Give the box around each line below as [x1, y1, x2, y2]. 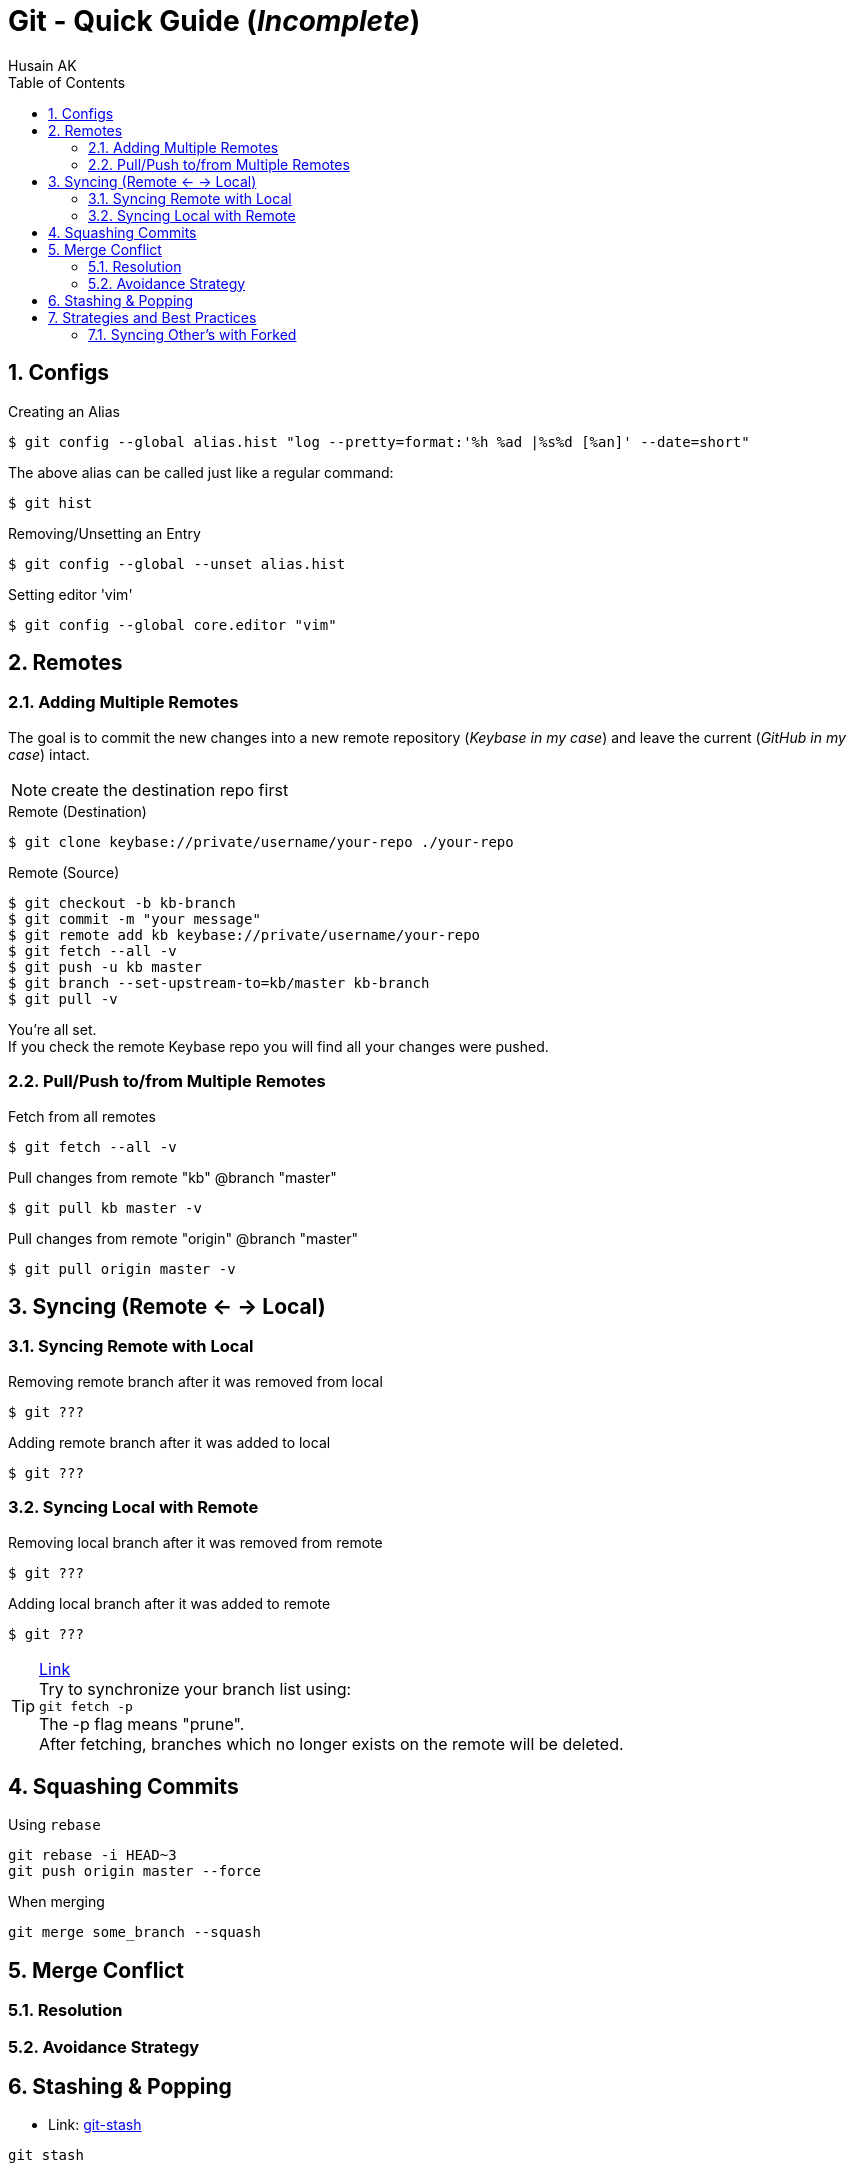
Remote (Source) [8, 863, 120, 881]
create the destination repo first [51, 779, 289, 800]
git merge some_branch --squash [8, 1924, 261, 1941]
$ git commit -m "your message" [8, 910, 261, 927]
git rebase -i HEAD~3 [8, 1847, 177, 1864]
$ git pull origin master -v [8, 1260, 236, 1277]
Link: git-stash [48, 2116, 142, 2134]
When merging [8, 1893, 105, 1911]
